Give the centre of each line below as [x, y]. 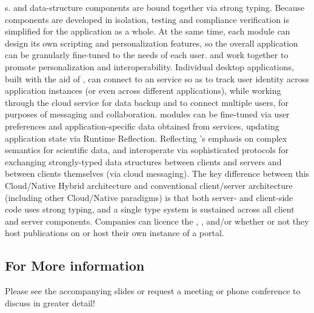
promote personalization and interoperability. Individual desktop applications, [149, 66]
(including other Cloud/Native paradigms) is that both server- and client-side [149, 197]
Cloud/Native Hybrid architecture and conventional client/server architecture [149, 185]
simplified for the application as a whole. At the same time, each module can [148, 31]
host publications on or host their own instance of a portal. [115, 233]
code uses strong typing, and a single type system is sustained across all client [150, 209]
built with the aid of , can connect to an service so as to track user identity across [157, 78]
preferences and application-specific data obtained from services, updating [142, 126]
